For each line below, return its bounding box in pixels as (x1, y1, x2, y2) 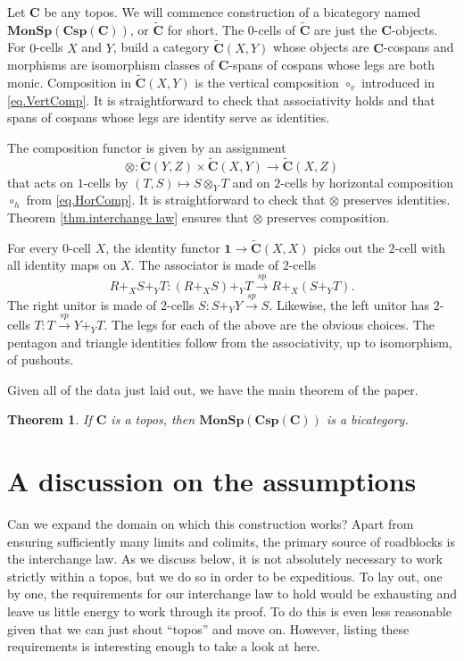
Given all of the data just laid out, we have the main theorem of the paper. (7, 380, 418, 398)
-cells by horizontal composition (280, 172, 454, 191)
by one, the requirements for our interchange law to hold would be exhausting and (7, 584, 457, 603)
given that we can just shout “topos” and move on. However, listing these (7, 619, 410, 638)
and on (232, 172, 270, 191)
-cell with (394, 238, 446, 256)
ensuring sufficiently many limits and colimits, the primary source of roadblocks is (7, 531, 456, 550)
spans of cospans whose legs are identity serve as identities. (7, 108, 330, 127)
